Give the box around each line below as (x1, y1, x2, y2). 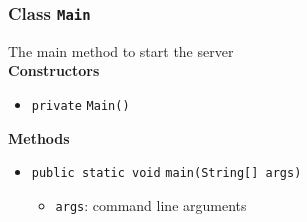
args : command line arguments (55, 194, 247, 215)
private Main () (31, 98, 130, 113)
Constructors (8, 60, 100, 81)
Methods (8, 127, 70, 148)
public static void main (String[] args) (31, 166, 302, 181)
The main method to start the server (8, 40, 234, 61)
